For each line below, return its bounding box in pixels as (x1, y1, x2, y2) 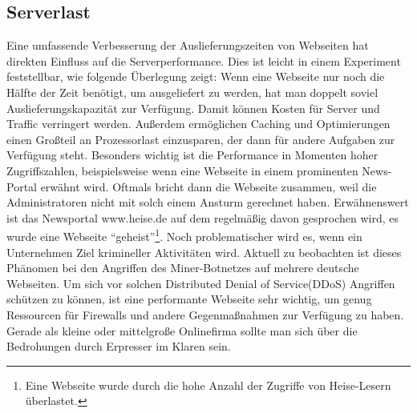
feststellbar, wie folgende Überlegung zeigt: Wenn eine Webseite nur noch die (6, 68, 385, 85)
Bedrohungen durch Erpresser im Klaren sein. (6, 338, 231, 355)
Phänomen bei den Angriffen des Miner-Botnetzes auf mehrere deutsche (6, 259, 359, 276)
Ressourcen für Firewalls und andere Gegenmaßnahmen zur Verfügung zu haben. (6, 306, 404, 323)
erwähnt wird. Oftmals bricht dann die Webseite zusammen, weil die (40, 178, 377, 194)
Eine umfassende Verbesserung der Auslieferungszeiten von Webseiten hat (6, 37, 369, 54)
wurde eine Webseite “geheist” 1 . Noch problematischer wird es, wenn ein (6, 226, 362, 244)
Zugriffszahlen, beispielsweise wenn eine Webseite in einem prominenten (6, 162, 358, 178)
